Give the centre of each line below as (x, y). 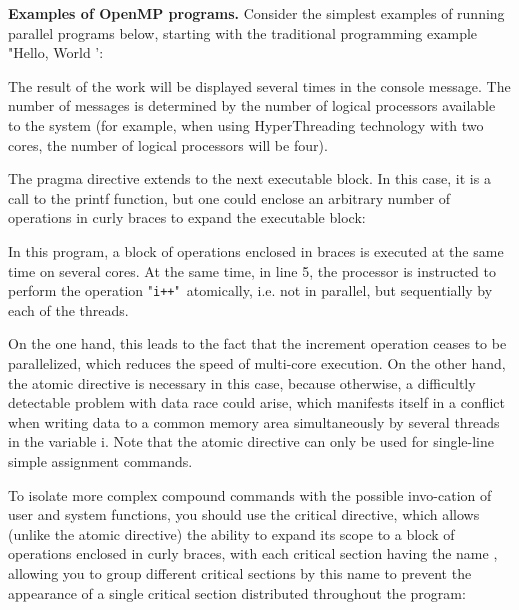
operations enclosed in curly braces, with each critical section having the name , (253, 553)
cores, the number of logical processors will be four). (168, 144)
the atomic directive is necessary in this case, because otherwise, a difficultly (242, 382)
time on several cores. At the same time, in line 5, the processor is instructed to (252, 270)
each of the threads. (68, 309)
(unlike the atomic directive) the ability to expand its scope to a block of (231, 533)
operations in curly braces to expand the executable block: (187, 217)
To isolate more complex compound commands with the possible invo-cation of (250, 494)
